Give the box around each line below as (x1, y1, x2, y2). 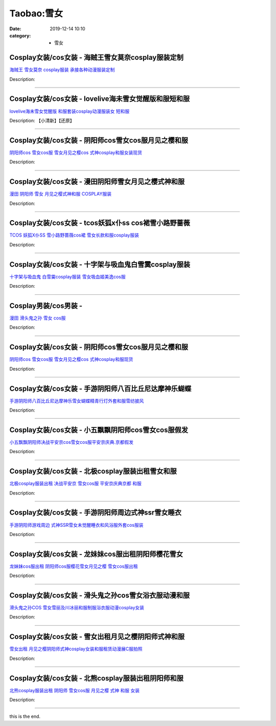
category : (9, 32, 31, 38)
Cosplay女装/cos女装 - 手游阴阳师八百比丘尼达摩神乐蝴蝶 (9, 384, 192, 393)
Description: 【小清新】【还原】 (9, 117, 75, 123)
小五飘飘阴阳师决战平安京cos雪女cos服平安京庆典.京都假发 (9, 439, 134, 445)
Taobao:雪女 (9, 8, 63, 19)
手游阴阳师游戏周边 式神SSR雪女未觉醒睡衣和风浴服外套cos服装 (9, 522, 144, 528)
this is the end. (9, 713, 41, 719)
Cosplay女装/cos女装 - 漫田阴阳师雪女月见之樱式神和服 (9, 177, 185, 186)
